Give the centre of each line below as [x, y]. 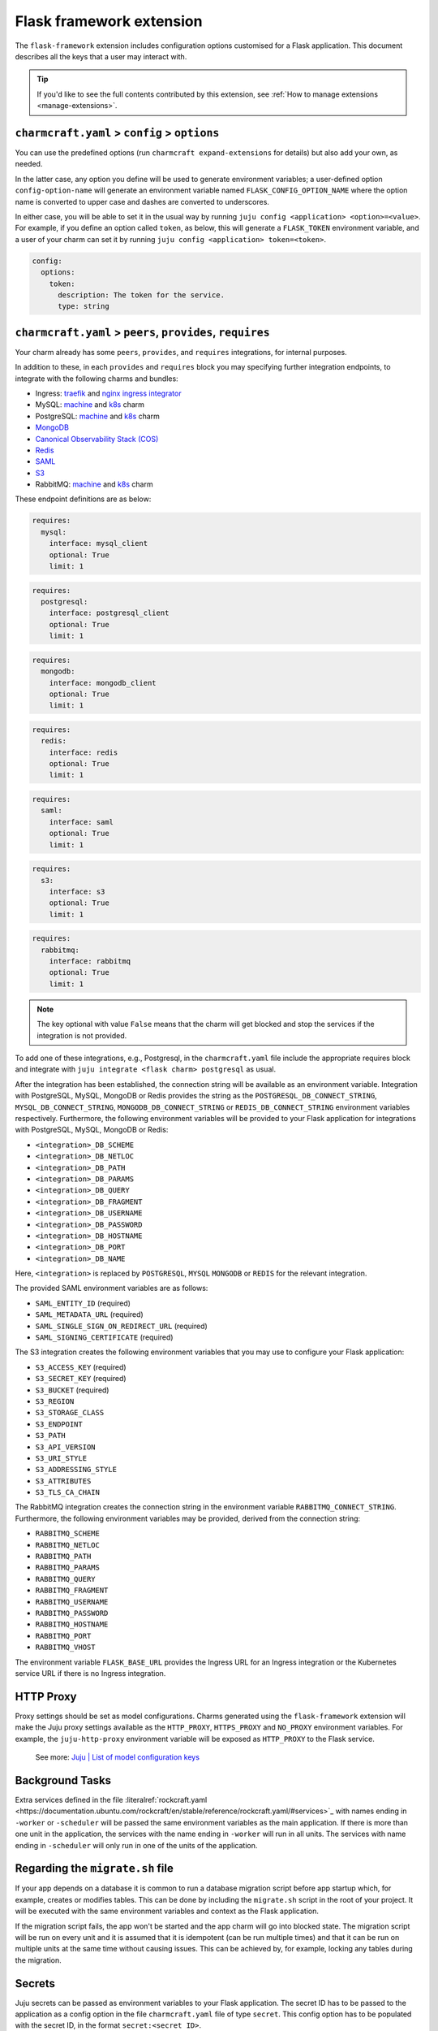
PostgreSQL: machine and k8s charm [97, 416]
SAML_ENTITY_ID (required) [83, 1303]
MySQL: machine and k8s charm [90, 405]
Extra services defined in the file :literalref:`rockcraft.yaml [111, 1799]
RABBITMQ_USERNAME [72, 1602]
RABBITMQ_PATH [63, 1557]
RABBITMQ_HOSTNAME [72, 1624]
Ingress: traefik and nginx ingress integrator [108, 393]
